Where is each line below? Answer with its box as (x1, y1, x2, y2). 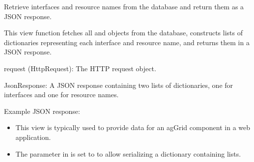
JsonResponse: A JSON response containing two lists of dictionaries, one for (4, 80, 233, 90)
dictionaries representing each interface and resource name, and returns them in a (4, 37, 250, 47)
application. (15, 132, 51, 142)
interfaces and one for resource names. (4, 89, 119, 100)
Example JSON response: (4, 106, 80, 116)
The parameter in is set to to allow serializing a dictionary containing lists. (15, 148, 241, 159)
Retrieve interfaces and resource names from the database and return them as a (4, 1, 244, 11)
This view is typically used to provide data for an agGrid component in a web (15, 122, 251, 133)
